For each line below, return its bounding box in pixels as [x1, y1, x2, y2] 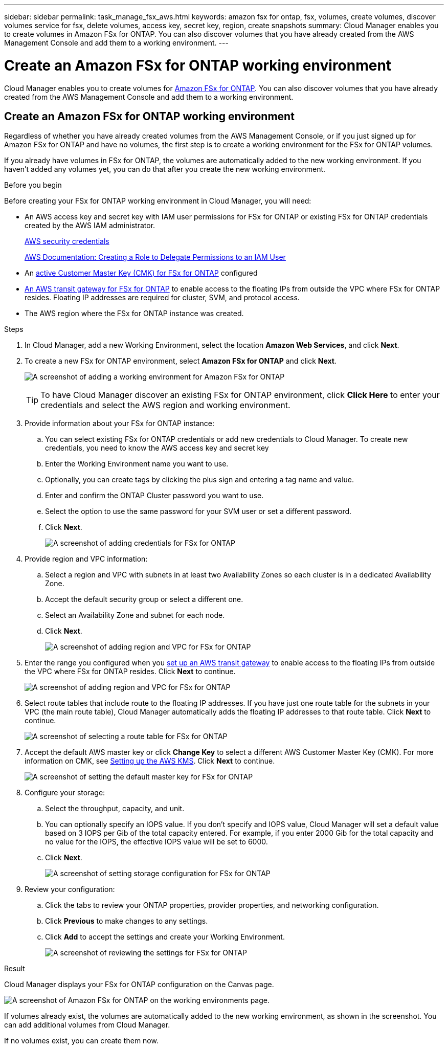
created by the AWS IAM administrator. [25, 221, 155, 230]
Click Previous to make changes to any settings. [45, 917, 208, 926]
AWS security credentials [25, 237, 109, 246]
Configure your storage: [25, 788, 105, 797]
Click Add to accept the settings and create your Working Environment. [45, 932, 285, 942]
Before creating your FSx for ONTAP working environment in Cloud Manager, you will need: [4, 196, 311, 206]
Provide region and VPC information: [25, 554, 148, 564]
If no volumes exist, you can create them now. [4, 1036, 159, 1045]
